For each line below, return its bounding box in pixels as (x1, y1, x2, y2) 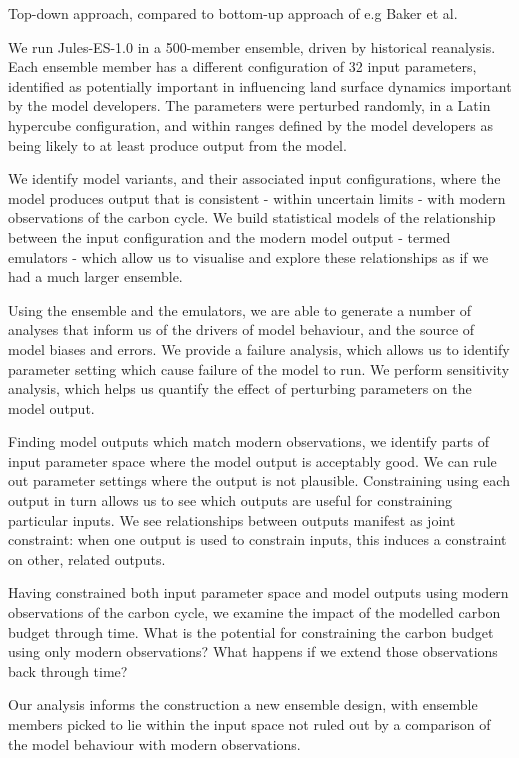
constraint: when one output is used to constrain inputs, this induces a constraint (8, 529, 507, 550)
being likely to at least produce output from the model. (8, 134, 347, 155)
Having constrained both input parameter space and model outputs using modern (8, 582, 509, 603)
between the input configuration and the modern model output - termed (8, 226, 451, 247)
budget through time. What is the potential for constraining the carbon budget (8, 621, 494, 642)
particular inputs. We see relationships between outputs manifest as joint (8, 509, 456, 530)
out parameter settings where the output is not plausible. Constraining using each (8, 470, 510, 491)
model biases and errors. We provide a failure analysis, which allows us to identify (8, 338, 510, 359)
